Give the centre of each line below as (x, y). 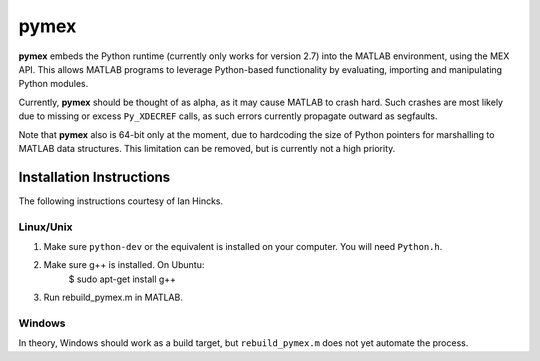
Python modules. (53, 84)
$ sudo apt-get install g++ (122, 279)
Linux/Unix (45, 227)
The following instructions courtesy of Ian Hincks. (121, 201)
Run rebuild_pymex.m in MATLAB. (113, 297)
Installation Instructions (94, 176)
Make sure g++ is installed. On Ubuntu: (124, 265)
